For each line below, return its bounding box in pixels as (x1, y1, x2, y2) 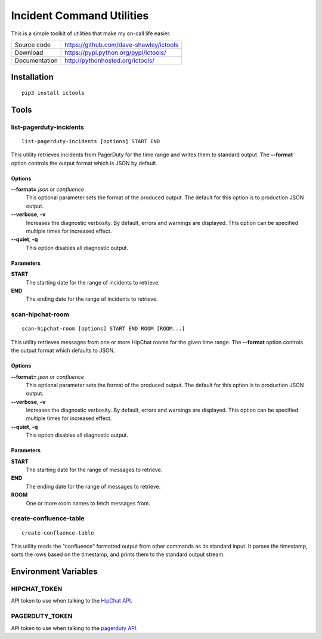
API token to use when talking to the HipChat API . (11, 597, 132, 604)
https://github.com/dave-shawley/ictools (64, 41, 179, 49)
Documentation (14, 56, 58, 64)
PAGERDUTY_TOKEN (11, 612, 73, 621)
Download (14, 48, 44, 57)
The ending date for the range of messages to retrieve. (26, 483, 161, 490)
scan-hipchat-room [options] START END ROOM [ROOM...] (21, 325, 185, 332)
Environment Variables (11, 567, 98, 577)
